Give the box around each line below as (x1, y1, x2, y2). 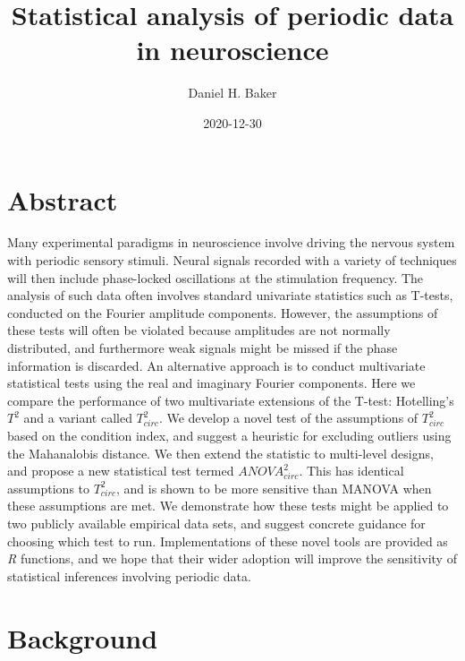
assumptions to (7, 478, 90, 497)
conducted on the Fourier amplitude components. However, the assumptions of (7, 303, 438, 322)
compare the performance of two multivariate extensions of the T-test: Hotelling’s (7, 391, 454, 409)
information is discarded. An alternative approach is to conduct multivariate (7, 356, 426, 374)
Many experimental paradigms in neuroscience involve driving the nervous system (7, 233, 455, 252)
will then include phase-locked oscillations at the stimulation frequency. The (7, 268, 424, 287)
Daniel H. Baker (188, 83, 277, 102)
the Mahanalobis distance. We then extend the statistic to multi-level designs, (7, 443, 434, 462)
